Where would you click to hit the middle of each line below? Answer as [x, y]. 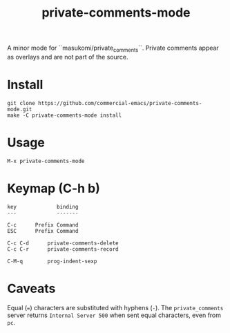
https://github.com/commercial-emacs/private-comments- [120, 103]
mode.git [20, 109]
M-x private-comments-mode [46, 161]
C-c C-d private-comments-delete [63, 243]
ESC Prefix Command [43, 231]
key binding [43, 207]
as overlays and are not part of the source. [68, 57]
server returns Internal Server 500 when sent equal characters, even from [114, 315]
